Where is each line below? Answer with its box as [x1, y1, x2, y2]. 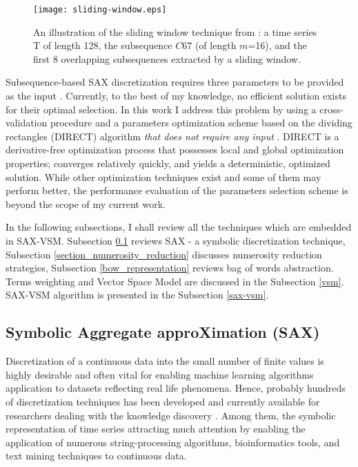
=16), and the [248, 38, 307, 53]
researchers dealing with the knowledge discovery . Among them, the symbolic [6, 408, 336, 422]
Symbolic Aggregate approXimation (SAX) [6, 321, 320, 343]
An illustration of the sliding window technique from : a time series [33, 24, 317, 39]
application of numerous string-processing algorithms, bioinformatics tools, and [6, 435, 340, 449]
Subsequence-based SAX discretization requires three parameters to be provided [6, 75, 344, 89]
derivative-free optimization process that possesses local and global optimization [6, 142, 344, 157]
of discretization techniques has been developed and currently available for [6, 394, 320, 408]
